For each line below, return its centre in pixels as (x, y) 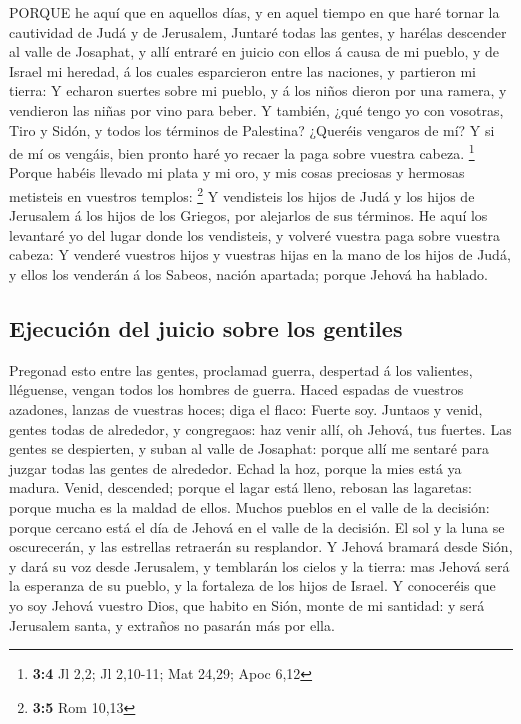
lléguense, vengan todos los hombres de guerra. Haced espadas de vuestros (236, 389)
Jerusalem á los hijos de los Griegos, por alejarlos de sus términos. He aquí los (248, 215)
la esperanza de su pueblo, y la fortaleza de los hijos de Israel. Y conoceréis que (252, 585)
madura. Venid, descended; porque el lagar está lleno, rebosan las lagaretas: (240, 487)
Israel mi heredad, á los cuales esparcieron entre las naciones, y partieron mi (242, 70)
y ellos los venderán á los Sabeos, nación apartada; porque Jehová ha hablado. (248, 274)
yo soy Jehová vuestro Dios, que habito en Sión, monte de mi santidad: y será (247, 604)
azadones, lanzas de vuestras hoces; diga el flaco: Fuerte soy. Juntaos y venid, (246, 409)
